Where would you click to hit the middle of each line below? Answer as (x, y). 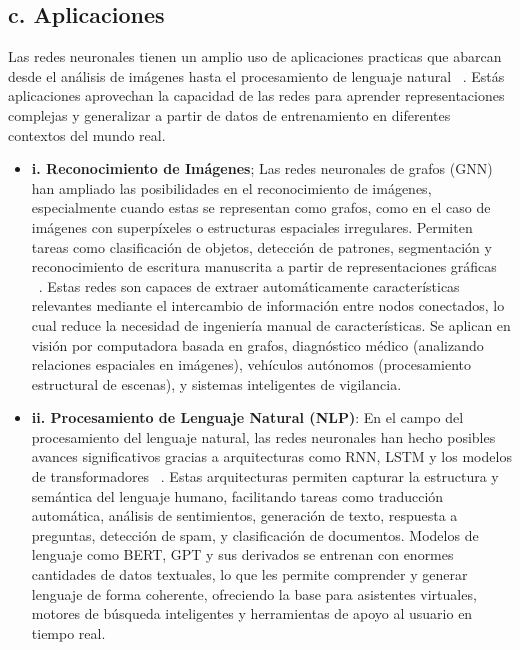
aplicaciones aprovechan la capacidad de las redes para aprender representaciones (256, 95)
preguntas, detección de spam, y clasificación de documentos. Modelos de (255, 534)
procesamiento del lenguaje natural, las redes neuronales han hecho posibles (263, 436)
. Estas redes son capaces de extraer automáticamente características (249, 285)
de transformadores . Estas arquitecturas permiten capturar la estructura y (265, 476)
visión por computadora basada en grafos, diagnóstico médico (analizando (257, 344)
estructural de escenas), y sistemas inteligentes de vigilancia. (216, 383)
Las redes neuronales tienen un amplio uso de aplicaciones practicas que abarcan (255, 56)
